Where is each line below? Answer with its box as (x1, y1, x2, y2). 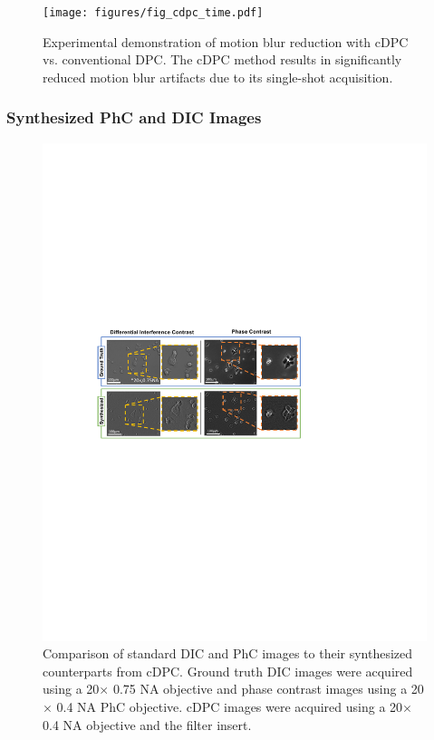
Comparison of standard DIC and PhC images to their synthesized (43, 644, 413, 663)
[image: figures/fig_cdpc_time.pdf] (43, 6, 264, 19)
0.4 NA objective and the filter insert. (43, 715, 252, 734)
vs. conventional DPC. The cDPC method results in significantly (43, 50, 402, 69)
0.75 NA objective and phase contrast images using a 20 (112, 679, 424, 698)
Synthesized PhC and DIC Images (6, 106, 262, 129)
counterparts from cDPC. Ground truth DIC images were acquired (43, 661, 413, 680)
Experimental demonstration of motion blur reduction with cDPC (43, 32, 409, 51)
